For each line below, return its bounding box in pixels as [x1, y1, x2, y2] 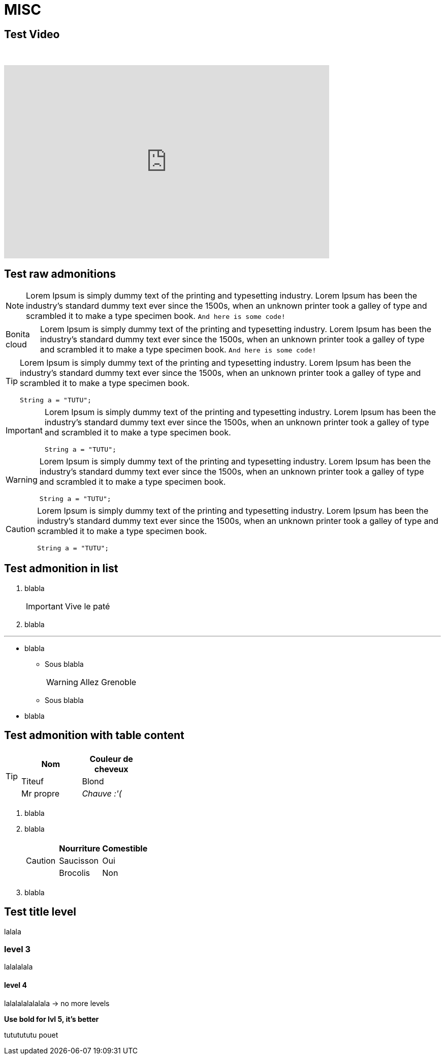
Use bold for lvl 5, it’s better [4, 1014, 99, 1023]
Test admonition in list [4, 562, 118, 575]
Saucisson [59, 855, 99, 866]
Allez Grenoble [80, 676, 137, 687]
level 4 [4, 980, 27, 989]
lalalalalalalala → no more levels [4, 998, 110, 1008]
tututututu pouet [4, 1030, 58, 1039]
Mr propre [21, 788, 60, 799]
